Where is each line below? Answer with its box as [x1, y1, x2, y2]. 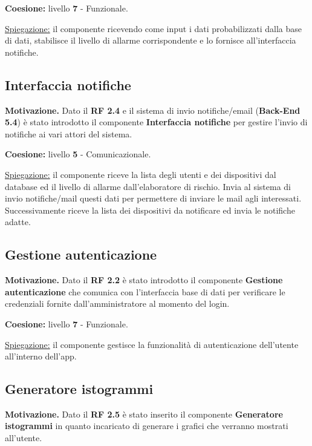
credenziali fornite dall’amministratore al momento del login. [5, 297, 230, 310]
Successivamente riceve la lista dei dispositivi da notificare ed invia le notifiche [5, 203, 295, 216]
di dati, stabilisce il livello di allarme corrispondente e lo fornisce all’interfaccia [5, 34, 296, 47]
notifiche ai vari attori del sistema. [5, 127, 132, 140]
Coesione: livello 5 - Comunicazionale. [5, 148, 151, 160]
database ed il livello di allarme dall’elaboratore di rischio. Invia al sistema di [5, 180, 291, 192]
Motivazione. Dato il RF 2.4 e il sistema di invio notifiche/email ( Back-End [5, 103, 301, 116]
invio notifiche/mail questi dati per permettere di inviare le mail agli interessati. [5, 192, 302, 205]
